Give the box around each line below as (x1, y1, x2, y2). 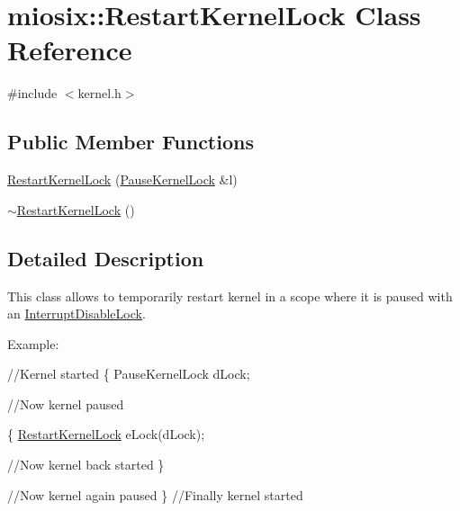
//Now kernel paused (7, 394, 124, 413)
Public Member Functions (7, 128, 254, 156)
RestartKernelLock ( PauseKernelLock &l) (7, 170, 238, 189)
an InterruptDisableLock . (7, 304, 146, 323)
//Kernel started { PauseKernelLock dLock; (7, 364, 250, 383)
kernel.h (77, 84, 122, 103)
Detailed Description (7, 244, 204, 272)
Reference (7, 31, 132, 68)
